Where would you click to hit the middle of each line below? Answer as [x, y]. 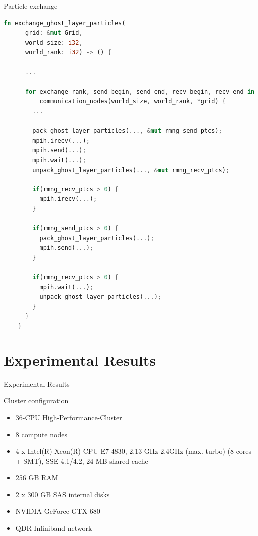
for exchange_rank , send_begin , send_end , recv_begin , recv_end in [140, 91]
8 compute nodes [41, 434]
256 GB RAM [37, 477]
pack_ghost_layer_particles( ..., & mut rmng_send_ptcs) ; [127, 131]
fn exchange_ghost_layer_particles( [65, 23]
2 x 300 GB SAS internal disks [63, 494]
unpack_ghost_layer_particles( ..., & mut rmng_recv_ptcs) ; [131, 170]
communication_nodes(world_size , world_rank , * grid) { [132, 101]
